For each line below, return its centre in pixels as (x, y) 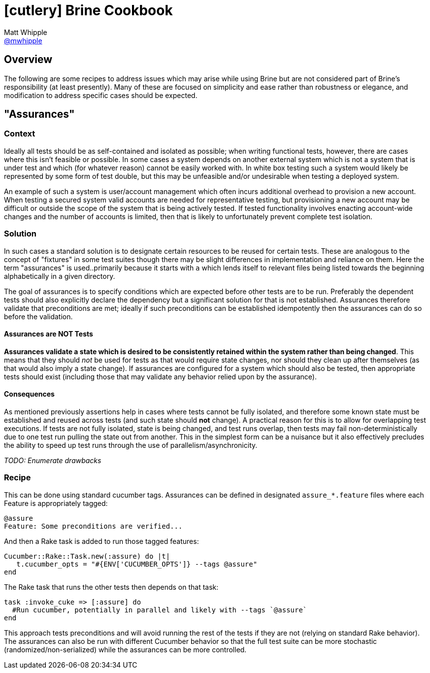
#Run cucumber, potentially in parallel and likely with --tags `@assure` (160, 610)
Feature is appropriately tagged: (56, 503)
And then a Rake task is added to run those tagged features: (101, 541)
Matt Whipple (26, 32)
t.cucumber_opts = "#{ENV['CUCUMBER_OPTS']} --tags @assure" (137, 564)
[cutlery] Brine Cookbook (88, 10)
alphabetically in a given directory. (60, 276)
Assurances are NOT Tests (49, 334)
